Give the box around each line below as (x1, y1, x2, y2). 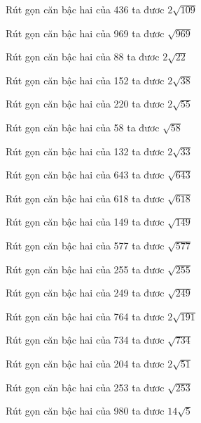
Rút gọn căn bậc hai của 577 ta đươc (6, 237, 165, 252)
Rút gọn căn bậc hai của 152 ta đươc (6, 72, 165, 87)
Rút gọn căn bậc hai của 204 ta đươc (6, 356, 165, 370)
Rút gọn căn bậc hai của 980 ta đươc (6, 403, 165, 418)
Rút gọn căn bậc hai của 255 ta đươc (6, 261, 165, 276)
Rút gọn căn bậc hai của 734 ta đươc (6, 332, 165, 347)
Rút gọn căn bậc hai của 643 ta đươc (6, 167, 165, 182)
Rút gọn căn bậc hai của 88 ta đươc (6, 49, 160, 64)
